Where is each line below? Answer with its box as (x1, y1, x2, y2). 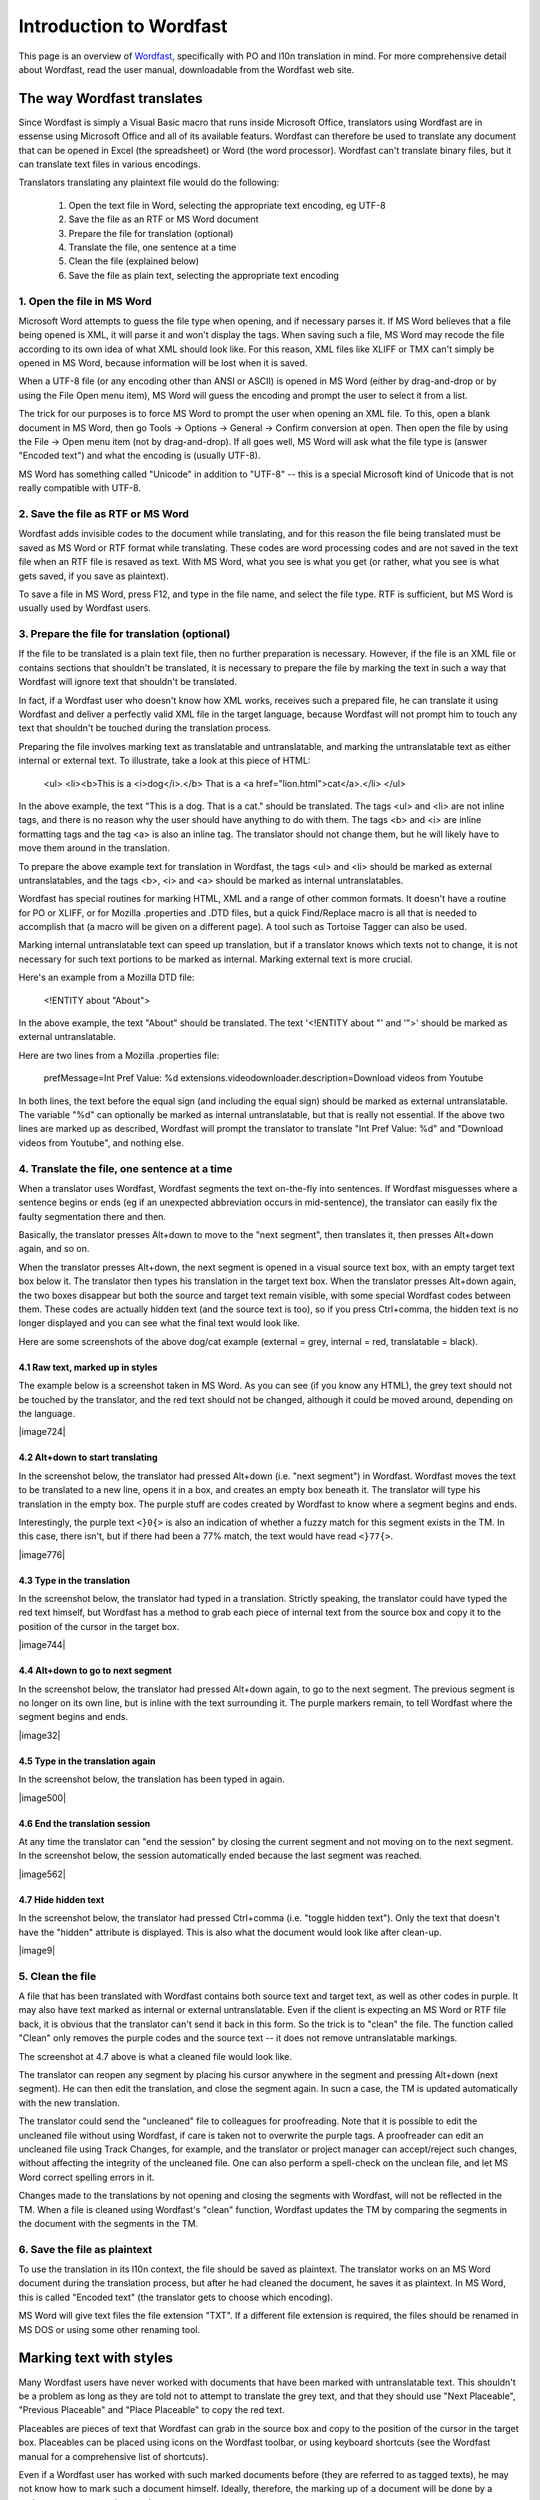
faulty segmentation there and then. (18, 1210, 167, 1222)
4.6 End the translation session (18, 1817, 151, 1829)
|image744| (18, 1639, 66, 1651)
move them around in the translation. (18, 842, 170, 854)
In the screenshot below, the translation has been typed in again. (18, 1773, 285, 1785)
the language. (18, 1407, 75, 1419)
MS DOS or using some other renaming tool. (18, 2323, 200, 2335)
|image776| (18, 1548, 66, 1560)
